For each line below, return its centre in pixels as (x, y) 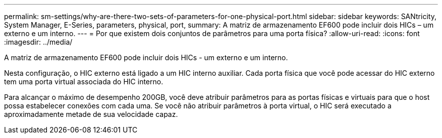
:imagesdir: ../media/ (38, 42)
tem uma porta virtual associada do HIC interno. (84, 82)
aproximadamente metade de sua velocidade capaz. (91, 114)
